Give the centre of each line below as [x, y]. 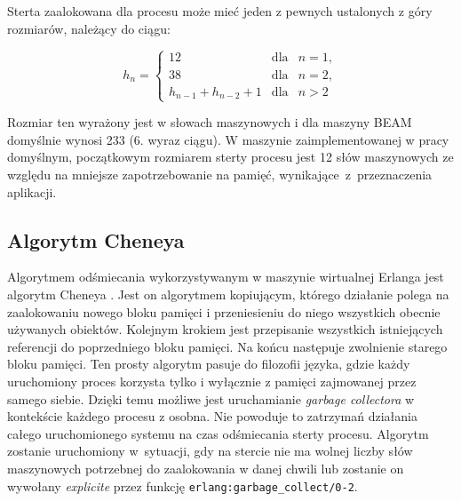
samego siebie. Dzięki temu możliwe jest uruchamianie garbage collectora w [211, 398]
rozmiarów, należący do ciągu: [89, 28]
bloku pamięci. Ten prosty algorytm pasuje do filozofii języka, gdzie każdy [209, 364]
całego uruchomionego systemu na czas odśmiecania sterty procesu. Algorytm [218, 433]
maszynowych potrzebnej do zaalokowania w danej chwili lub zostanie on [206, 468]
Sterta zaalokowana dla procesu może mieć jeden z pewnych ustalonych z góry [220, 11]
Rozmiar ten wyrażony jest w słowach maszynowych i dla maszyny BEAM [210, 122]
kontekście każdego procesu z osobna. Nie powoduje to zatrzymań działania [212, 416]
